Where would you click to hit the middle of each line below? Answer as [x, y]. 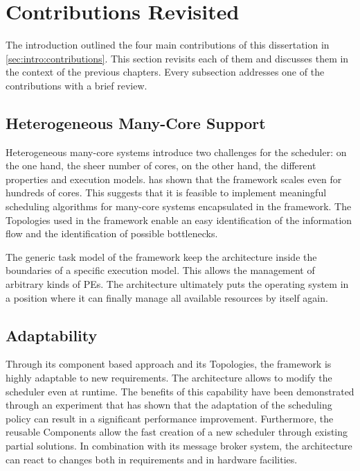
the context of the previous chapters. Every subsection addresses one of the [165, 72]
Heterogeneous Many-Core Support [136, 122]
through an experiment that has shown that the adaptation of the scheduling [169, 405]
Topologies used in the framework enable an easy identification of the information [179, 220]
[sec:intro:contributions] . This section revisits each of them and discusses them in [177, 58]
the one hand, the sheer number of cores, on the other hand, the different [161, 165]
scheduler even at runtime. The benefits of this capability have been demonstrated [180, 391]
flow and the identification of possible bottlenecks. [112, 233]
